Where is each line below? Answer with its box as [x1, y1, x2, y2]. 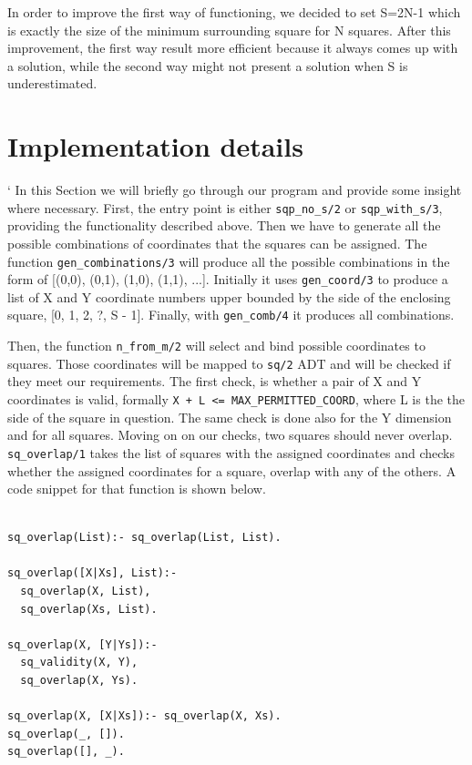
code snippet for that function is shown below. [7, 479, 266, 498]
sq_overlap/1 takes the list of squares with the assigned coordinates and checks [7, 443, 455, 462]
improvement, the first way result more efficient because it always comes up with [7, 38, 458, 57]
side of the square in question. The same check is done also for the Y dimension [7, 407, 452, 426]
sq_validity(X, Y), [20, 656, 139, 669]
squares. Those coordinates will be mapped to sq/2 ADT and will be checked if [7, 353, 451, 372]
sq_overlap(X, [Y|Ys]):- [7, 637, 158, 651]
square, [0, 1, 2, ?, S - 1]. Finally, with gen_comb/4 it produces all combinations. [7, 305, 455, 324]
